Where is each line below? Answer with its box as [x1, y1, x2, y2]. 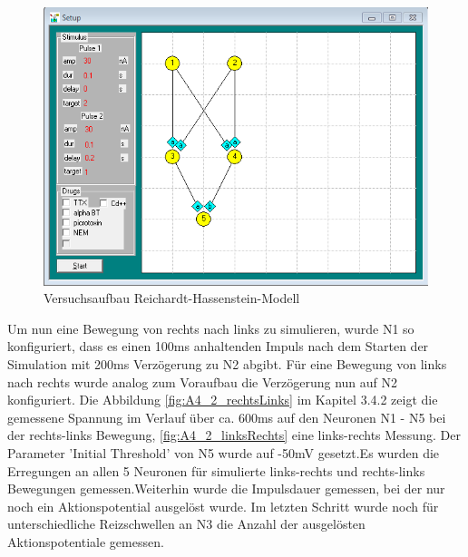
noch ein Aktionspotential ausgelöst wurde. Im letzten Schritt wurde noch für [7, 496, 439, 515]
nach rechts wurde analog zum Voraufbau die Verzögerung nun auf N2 [7, 372, 398, 391]
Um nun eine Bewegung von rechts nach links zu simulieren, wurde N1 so [7, 318, 414, 337]
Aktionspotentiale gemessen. [7, 532, 164, 551]
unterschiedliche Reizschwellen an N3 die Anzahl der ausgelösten [7, 514, 366, 533]
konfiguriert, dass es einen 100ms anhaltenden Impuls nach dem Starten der [7, 337, 429, 356]
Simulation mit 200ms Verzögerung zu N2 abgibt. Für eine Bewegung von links [7, 355, 447, 374]
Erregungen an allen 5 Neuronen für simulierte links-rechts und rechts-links [7, 461, 425, 480]
